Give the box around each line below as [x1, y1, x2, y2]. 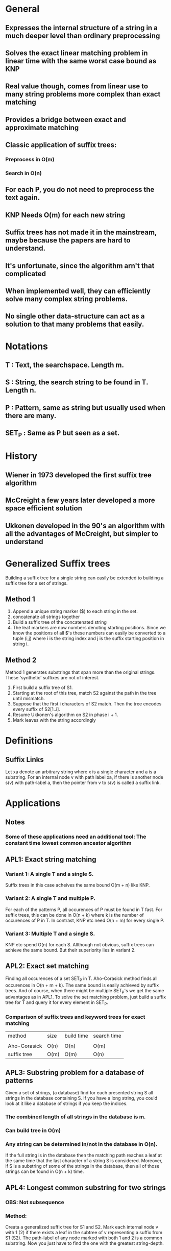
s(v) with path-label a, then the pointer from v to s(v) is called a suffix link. [5, 779, 161, 786]
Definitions [5, 735, 54, 747]
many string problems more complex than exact [5, 90, 161, 99]
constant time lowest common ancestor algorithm [5, 839, 132, 846]
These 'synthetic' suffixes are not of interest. [5, 675, 100, 681]
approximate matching [5, 123, 79, 132]
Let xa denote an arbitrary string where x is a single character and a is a [5, 769, 157, 775]
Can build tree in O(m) [5, 1127, 61, 1134]
